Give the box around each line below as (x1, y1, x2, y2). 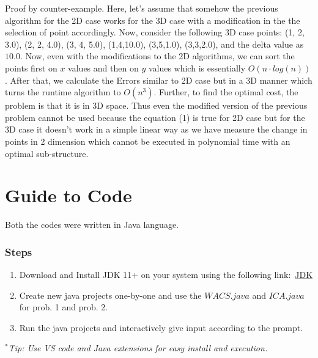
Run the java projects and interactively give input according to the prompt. (19, 321, 303, 334)
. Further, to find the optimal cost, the (153, 86, 298, 98)
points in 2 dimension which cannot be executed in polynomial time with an (5, 134, 290, 147)
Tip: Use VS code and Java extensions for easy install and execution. (8, 342, 268, 354)
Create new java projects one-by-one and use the (19, 288, 202, 301)
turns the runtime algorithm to (5, 86, 121, 98)
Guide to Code (5, 183, 132, 208)
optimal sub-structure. (5, 147, 89, 159)
